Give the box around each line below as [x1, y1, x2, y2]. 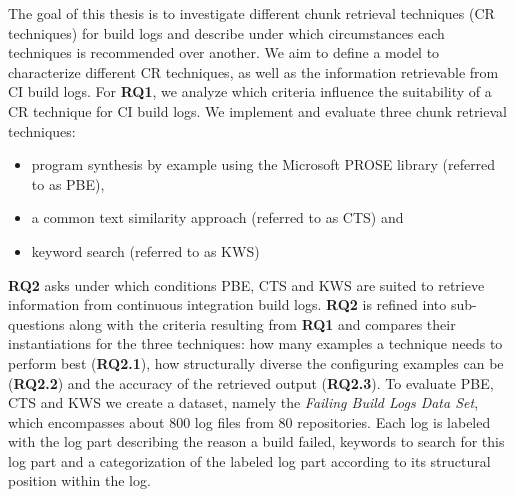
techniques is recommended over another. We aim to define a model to [8, 42, 440, 63]
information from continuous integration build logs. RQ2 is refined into [8, 294, 447, 315]
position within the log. [8, 470, 151, 491]
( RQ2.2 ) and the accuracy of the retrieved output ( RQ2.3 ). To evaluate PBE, [8, 372, 494, 393]
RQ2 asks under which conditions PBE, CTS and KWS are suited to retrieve [8, 274, 485, 295]
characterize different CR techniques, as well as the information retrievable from [8, 61, 499, 82]
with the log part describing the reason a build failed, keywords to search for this [8, 431, 505, 452]
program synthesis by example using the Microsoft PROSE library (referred [31, 154, 496, 175]
